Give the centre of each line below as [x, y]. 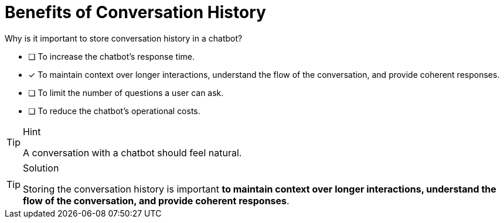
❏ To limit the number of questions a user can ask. [126, 92]
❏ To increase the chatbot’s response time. [111, 56]
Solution [41, 168]
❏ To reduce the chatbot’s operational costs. [114, 111]
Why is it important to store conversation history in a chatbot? [124, 38]
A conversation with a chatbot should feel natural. [132, 152]
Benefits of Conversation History [135, 12]
